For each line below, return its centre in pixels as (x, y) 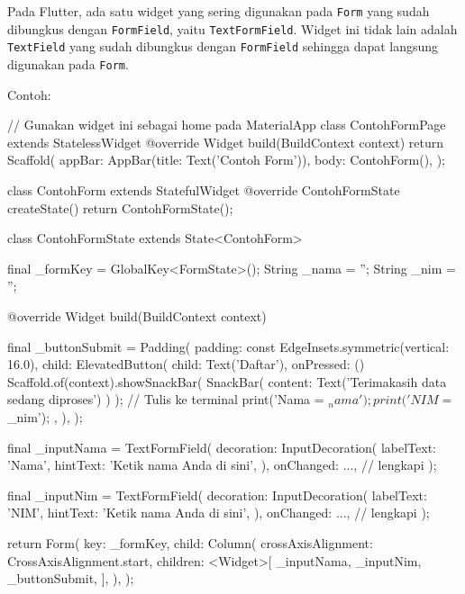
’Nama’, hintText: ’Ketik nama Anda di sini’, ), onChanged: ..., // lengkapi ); (222, 465)
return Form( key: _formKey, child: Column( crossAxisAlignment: (190, 542)
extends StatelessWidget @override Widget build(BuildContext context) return (226, 142)
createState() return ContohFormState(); (120, 207)
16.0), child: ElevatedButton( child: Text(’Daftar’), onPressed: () (186, 364)
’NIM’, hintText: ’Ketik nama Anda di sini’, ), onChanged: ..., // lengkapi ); (219, 513)
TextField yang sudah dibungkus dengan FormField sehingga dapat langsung (223, 46)
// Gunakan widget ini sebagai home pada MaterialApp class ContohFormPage (227, 125)
